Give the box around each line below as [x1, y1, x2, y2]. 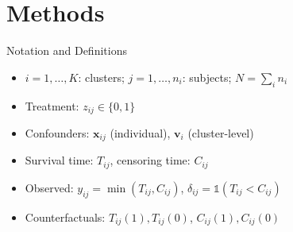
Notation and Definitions [6, 42, 127, 59]
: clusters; [78, 68, 125, 85]
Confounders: [25, 124, 90, 141]
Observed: [25, 179, 74, 195]
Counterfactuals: [25, 208, 106, 225]
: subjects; [182, 68, 232, 85]
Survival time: [25, 152, 94, 168]
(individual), [110, 124, 171, 141]
